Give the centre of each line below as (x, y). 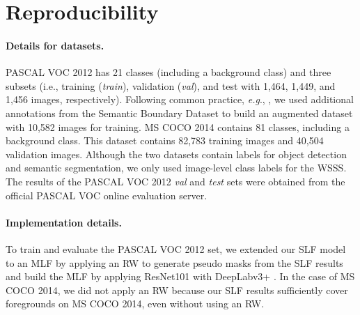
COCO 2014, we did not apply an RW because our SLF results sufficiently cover (177, 290)
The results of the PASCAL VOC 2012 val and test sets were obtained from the (175, 181)
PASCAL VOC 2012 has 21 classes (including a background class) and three (169, 72)
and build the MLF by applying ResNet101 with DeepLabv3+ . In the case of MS (180, 276)
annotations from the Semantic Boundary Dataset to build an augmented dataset (179, 113)
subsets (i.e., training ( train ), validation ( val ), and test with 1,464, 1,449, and (171, 85)
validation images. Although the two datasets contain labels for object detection (176, 154)
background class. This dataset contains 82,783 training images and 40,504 (165, 140)
